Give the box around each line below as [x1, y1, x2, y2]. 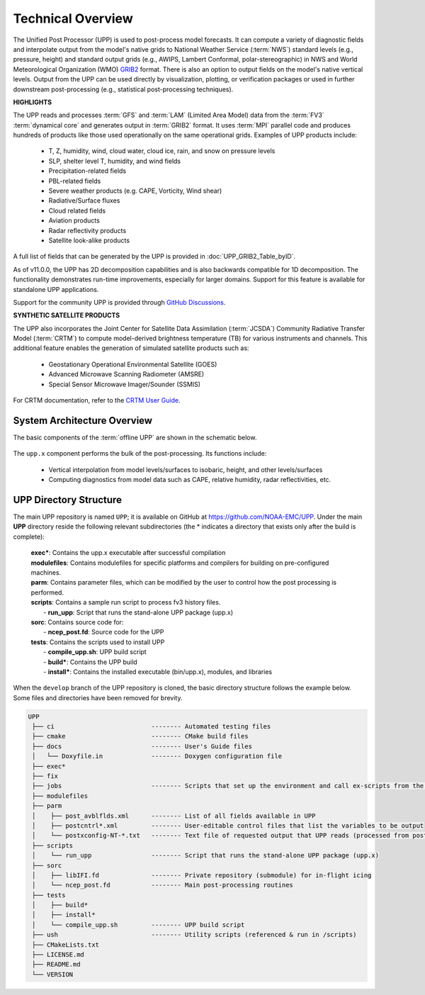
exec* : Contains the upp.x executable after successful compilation [30, 549, 226, 557]
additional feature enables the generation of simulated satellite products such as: [13, 344, 249, 352]
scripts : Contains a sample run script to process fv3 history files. [30, 598, 221, 607]
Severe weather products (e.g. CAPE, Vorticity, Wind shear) [48, 186, 222, 195]
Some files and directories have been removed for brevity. [13, 693, 183, 702]
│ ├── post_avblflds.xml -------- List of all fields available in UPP [32, 811, 316, 820]
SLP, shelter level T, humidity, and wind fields [48, 157, 181, 165]
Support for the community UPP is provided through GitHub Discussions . [13, 298, 226, 306]
